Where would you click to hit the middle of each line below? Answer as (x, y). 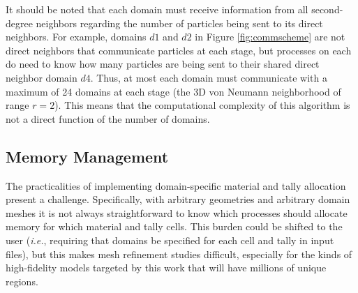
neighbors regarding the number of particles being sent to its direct (179, 23)
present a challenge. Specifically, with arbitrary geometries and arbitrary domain (178, 199)
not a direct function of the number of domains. (108, 118)
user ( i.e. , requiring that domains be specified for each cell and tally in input (170, 240)
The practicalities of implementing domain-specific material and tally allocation (176, 185)
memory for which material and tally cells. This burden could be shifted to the (174, 226)
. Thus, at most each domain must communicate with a (209, 77)
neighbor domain (42, 77)
